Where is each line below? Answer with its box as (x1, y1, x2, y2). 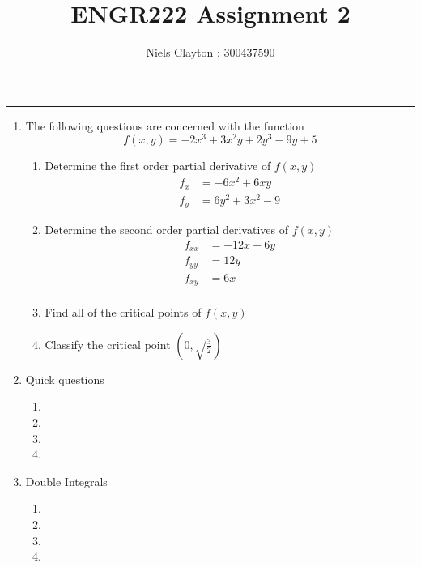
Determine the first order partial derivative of (45, 157, 271, 174)
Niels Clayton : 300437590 (146, 44, 275, 61)
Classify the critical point (45, 335, 171, 352)
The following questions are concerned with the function (25, 117, 304, 134)
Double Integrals (25, 472, 108, 489)
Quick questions (25, 370, 104, 387)
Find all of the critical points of (45, 304, 202, 321)
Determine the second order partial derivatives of (45, 221, 288, 238)
